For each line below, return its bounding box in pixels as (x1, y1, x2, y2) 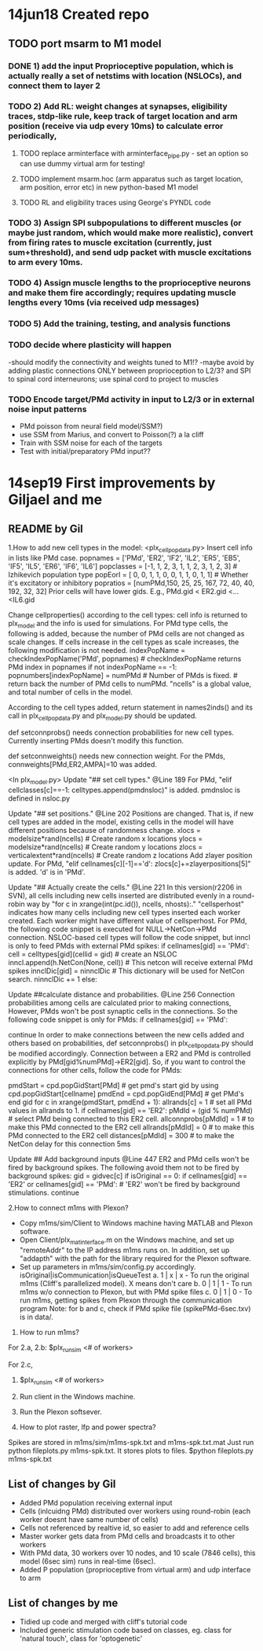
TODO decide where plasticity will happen (8, 340, 172, 351)
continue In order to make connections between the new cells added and (8, 1030, 245, 1040)
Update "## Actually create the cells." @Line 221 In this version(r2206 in (8, 883, 243, 892)
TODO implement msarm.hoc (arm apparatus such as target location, (19, 174, 243, 183)
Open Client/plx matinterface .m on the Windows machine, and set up (19, 1235, 235, 1246)
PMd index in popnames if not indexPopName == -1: (8, 662, 177, 672)
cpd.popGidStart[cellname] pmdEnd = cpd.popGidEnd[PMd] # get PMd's (8, 1089, 245, 1098)
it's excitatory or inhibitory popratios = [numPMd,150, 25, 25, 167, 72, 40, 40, (8, 578, 255, 588)
